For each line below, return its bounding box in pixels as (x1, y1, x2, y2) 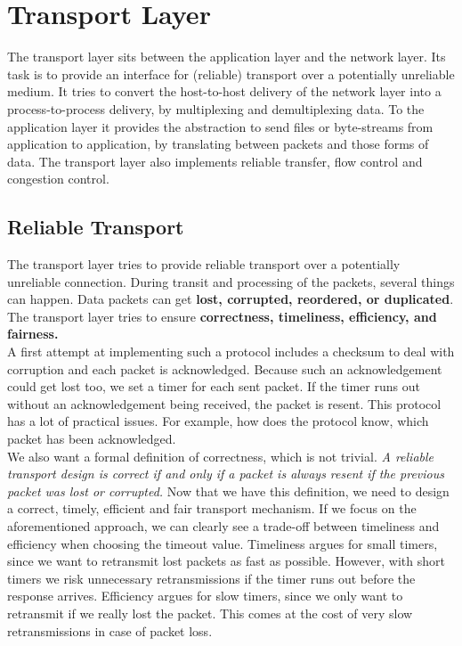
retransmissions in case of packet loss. (7, 621, 213, 640)
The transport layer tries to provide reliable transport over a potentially (7, 255, 401, 274)
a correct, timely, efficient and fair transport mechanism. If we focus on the (7, 499, 417, 518)
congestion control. (7, 169, 109, 188)
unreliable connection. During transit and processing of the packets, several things (7, 272, 455, 290)
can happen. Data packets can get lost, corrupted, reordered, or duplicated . (7, 290, 454, 308)
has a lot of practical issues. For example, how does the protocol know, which (7, 412, 429, 430)
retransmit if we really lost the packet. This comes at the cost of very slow (7, 603, 413, 622)
